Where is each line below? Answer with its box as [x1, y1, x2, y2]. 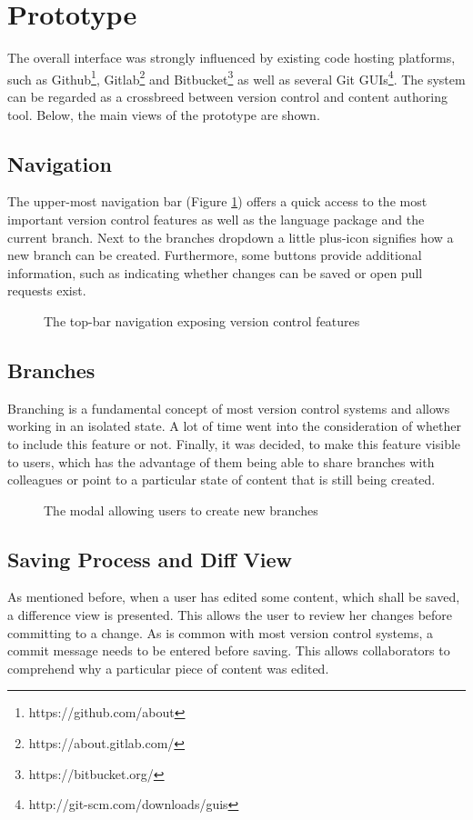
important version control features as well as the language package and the [7, 209, 425, 228]
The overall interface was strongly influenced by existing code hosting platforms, [7, 48, 456, 67]
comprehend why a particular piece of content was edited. [7, 658, 329, 677]
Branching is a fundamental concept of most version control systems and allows [7, 398, 450, 417]
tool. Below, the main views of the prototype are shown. [7, 105, 320, 124]
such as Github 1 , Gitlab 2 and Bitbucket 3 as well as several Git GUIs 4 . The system [7, 66, 466, 88]
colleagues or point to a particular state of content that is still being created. [7, 470, 436, 489]
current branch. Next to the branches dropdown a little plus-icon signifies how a [7, 227, 454, 246]
